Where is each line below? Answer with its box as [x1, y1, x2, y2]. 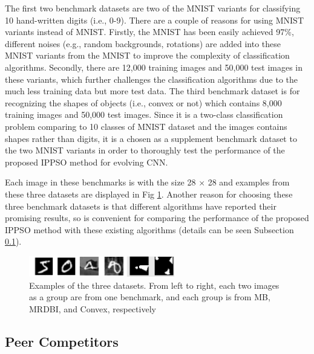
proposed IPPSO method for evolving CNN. [5, 155, 168, 168]
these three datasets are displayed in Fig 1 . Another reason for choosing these [5, 187, 293, 200]
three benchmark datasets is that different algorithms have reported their [5, 199, 276, 212]
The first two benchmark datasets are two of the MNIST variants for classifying [5, 2, 301, 14]
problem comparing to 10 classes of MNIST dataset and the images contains [5, 120, 287, 132]
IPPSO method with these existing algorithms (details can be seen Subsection [5, 223, 294, 236]
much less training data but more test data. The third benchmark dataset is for [5, 85, 300, 97]
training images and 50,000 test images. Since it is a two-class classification [5, 108, 283, 121]
